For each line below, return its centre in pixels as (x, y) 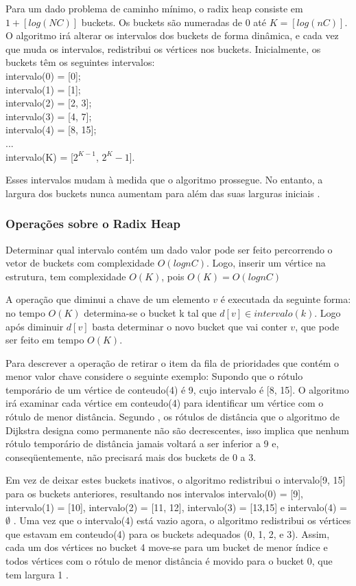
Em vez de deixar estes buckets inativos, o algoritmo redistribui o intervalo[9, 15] (176, 480)
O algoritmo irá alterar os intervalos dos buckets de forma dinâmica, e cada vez (172, 35)
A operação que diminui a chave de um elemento (108, 299)
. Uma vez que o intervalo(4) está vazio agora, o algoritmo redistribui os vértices (182, 520)
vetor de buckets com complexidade (80, 263)
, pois (173, 276)
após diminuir (35, 326)
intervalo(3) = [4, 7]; (49, 116)
